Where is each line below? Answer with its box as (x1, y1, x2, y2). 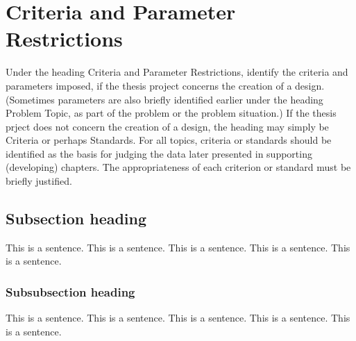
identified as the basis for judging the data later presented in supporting (6, 146, 312, 160)
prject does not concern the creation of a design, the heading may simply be (6, 119, 329, 133)
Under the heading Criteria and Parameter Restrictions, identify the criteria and (6, 65, 348, 79)
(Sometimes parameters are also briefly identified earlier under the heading (6, 92, 323, 106)
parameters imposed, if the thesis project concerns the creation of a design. (6, 78, 325, 92)
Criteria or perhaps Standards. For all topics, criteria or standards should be (6, 133, 332, 147)
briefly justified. (6, 174, 72, 188)
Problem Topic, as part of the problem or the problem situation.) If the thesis (6, 106, 337, 120)
